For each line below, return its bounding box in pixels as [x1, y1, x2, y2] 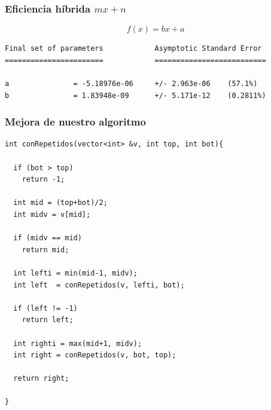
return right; [13, 374, 69, 383]
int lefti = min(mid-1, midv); [13, 268, 138, 277]
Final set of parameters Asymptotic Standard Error [5, 44, 262, 53]
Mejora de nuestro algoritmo [5, 114, 146, 129]
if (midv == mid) [13, 234, 82, 243]
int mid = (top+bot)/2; [13, 198, 108, 207]
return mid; [22, 245, 69, 254]
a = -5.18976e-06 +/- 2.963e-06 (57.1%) [5, 79, 258, 88]
